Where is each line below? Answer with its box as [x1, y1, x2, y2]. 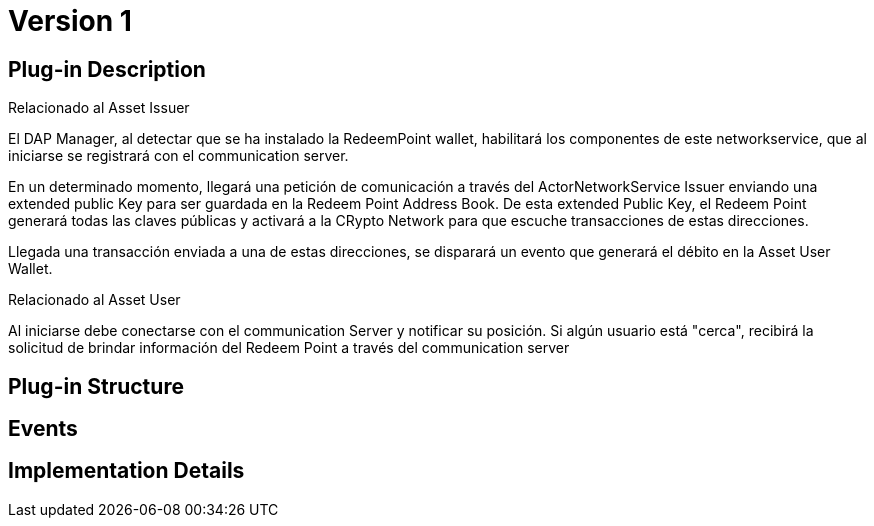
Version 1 [8, 4, 132, 38]
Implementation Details [8, 458, 245, 484]
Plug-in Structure [8, 373, 184, 399]
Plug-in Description [8, 56, 206, 82]
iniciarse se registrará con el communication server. [8, 147, 349, 165]
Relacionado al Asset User [8, 291, 181, 309]
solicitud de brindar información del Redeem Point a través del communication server [8, 339, 570, 357]
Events [8, 416, 78, 442]
